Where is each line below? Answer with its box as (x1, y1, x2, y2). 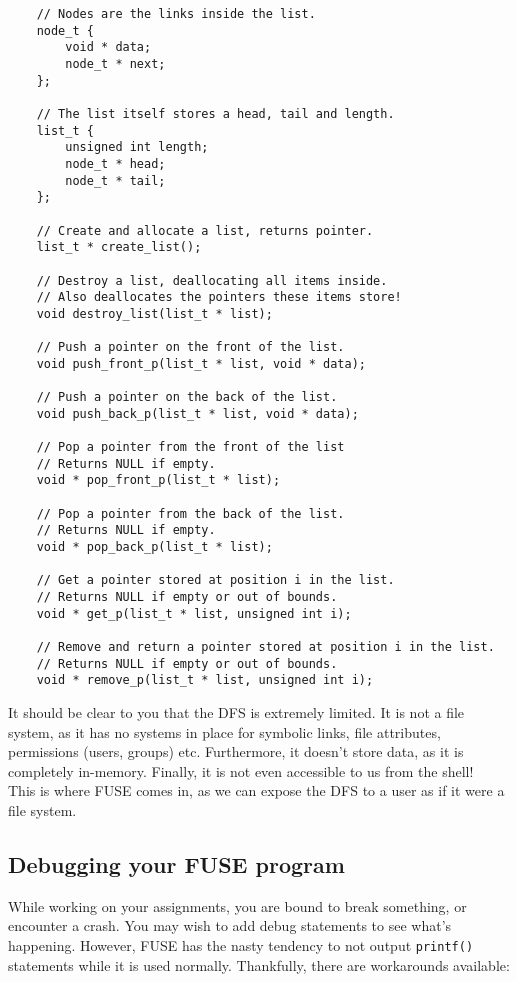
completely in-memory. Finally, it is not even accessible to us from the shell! (8, 760, 474, 781)
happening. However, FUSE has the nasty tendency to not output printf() (8, 934, 474, 955)
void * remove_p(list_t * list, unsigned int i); (36, 673, 374, 688)
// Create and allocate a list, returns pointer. (36, 223, 374, 238)
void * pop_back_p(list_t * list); (36, 540, 273, 554)
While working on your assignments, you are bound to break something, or (8, 895, 467, 916)
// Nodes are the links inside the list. (36, 7, 316, 21)
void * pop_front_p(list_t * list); (36, 473, 281, 488)
